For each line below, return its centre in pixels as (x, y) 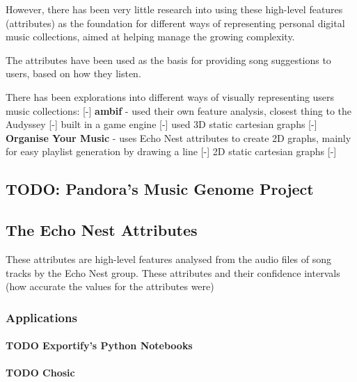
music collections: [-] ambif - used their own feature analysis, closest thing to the (179, 110)
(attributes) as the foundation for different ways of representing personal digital (175, 23)
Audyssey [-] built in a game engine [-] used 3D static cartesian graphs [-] (161, 124)
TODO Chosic (40, 373)
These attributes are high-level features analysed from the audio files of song (169, 258)
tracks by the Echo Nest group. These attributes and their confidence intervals (173, 272)
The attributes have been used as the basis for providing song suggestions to (168, 59)
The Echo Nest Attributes (102, 230)
